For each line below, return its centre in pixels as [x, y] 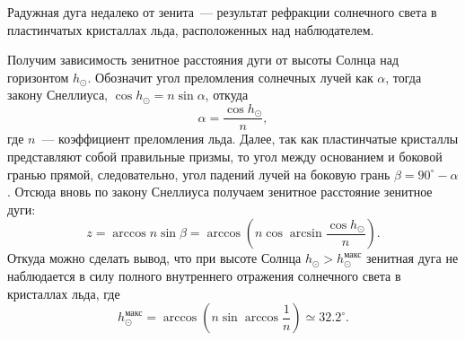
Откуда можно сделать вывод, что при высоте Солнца [154, 258]
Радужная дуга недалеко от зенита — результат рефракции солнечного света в [222, 12]
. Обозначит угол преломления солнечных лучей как [230, 77]
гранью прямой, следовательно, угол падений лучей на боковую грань [199, 174]
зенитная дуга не [412, 258]
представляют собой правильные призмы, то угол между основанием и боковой [225, 157]
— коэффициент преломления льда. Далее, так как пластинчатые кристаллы [250, 139]
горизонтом [38, 77]
